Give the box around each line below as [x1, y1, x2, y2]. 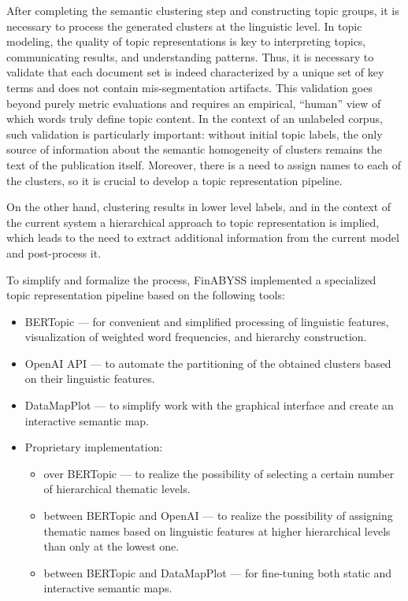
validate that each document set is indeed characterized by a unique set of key [6, 64, 384, 80]
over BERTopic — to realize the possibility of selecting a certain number [43, 465, 395, 481]
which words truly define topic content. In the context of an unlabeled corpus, [6, 110, 383, 127]
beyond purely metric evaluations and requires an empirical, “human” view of [6, 95, 381, 111]
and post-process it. [6, 244, 102, 261]
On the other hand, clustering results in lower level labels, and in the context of [6, 198, 391, 215]
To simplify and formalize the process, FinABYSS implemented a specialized [6, 271, 376, 288]
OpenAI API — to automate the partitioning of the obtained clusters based [24, 354, 391, 371]
